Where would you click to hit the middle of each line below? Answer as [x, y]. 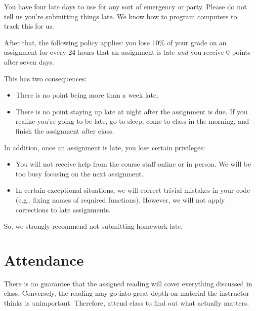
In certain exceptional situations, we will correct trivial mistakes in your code [133, 190]
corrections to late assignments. [63, 209]
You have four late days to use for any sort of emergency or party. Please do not [126, 6]
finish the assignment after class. [65, 130]
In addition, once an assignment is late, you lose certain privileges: [105, 147]
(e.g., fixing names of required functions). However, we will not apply [120, 199]
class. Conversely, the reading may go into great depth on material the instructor [127, 293]
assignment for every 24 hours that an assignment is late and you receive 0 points [127, 52]
